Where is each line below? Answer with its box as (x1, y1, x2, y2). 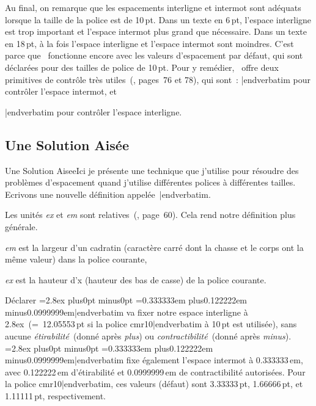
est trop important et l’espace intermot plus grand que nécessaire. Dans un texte (5, 25, 307, 38)
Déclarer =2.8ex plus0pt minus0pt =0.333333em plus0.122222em (5, 294, 248, 306)
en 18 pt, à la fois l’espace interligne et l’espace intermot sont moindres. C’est (5, 37, 294, 49)
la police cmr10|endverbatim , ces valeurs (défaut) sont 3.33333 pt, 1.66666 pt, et (5, 377, 303, 390)
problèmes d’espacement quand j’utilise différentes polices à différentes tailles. (5, 176, 296, 189)
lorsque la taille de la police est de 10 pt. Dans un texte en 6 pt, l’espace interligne (5, 13, 312, 26)
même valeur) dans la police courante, (5, 253, 147, 266)
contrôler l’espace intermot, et (5, 85, 117, 98)
